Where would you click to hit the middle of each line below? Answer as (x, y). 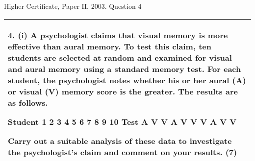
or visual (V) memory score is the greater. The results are (123, 91)
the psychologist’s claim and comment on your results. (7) (123, 152)
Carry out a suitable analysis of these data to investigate (120, 140)
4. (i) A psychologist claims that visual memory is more (118, 35)
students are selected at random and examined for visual (120, 57)
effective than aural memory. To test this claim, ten (110, 46)
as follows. (28, 102)
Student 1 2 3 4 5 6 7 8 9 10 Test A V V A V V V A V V (122, 121)
